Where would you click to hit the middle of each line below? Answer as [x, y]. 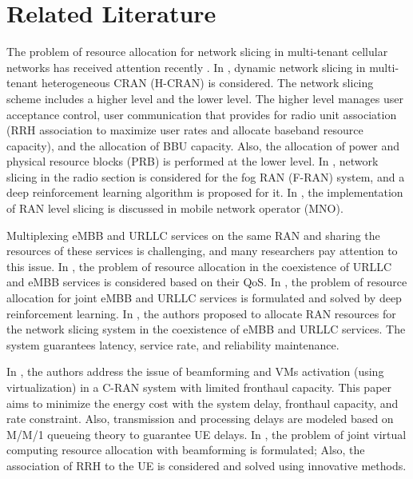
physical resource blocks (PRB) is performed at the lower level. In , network [193, 161]
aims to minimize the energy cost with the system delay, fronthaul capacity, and [203, 403]
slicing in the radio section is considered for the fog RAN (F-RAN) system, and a [206, 176]
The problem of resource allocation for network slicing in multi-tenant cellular [197, 52]
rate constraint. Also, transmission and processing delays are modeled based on [200, 419]
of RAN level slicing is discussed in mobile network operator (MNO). [175, 208]
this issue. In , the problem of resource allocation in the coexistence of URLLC [199, 266]
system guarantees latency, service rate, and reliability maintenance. [173, 344]
